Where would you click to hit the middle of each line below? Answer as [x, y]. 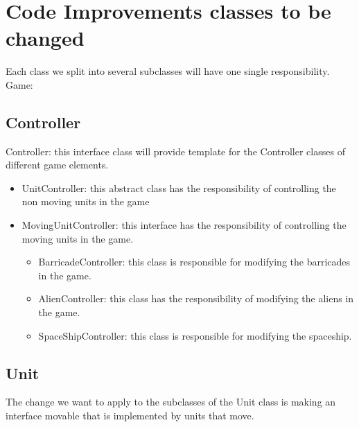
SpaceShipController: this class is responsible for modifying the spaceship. [195, 335]
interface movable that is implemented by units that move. [130, 416]
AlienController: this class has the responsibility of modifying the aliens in [196, 298]
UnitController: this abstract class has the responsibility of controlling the [179, 188]
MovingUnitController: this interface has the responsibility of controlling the [184, 225]
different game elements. [57, 165]
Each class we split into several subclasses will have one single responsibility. [168, 71]
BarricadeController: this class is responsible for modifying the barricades [194, 262]
